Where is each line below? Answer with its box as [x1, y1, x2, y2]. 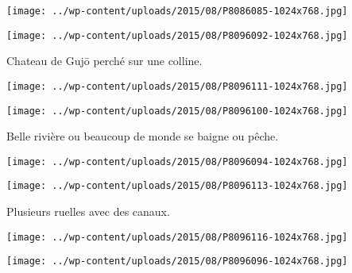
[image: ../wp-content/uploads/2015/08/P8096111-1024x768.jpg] [6, 80, 348, 92]
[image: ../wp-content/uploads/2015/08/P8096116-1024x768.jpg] [6, 231, 348, 243]
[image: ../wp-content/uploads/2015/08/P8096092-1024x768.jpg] [6, 29, 348, 41]
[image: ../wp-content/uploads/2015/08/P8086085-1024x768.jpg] [6, 6, 348, 17]
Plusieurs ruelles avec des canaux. [6, 203, 170, 220]
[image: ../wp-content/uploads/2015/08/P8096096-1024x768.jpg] [6, 256, 348, 267]
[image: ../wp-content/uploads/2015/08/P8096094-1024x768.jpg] [6, 156, 348, 167]
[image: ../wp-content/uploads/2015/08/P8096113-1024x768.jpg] [6, 180, 348, 192]
